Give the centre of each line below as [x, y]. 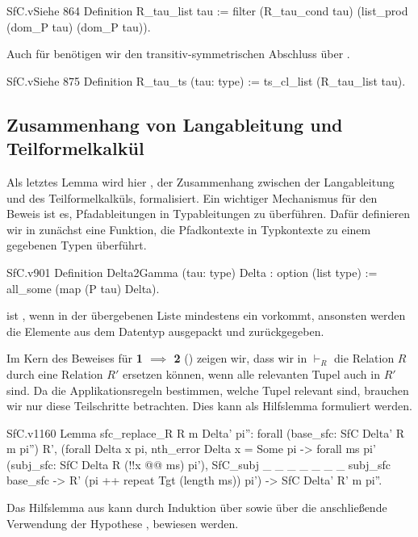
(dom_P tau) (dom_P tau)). [79, 26]
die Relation [364, 358]
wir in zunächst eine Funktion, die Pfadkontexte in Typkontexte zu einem [189, 229]
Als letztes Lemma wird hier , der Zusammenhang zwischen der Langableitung [201, 181]
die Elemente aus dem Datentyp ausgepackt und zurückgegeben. [165, 331]
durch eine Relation [55, 373]
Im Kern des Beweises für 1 [75, 358]
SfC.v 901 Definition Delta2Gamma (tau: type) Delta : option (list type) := [192, 272]
